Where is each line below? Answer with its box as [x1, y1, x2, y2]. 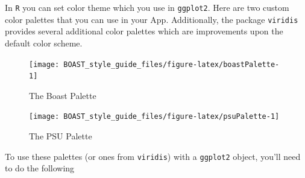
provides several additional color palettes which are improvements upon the [5, 25, 283, 37]
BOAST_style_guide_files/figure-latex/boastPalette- [63, 60, 280, 69]
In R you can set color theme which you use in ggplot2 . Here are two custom [5, 1, 289, 13]
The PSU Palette [29, 130, 92, 142]
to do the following [5, 162, 75, 174]
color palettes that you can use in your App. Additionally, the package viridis [5, 13, 298, 25]
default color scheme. [5, 36, 83, 49]
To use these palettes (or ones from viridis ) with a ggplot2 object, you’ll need [5, 150, 301, 162]
